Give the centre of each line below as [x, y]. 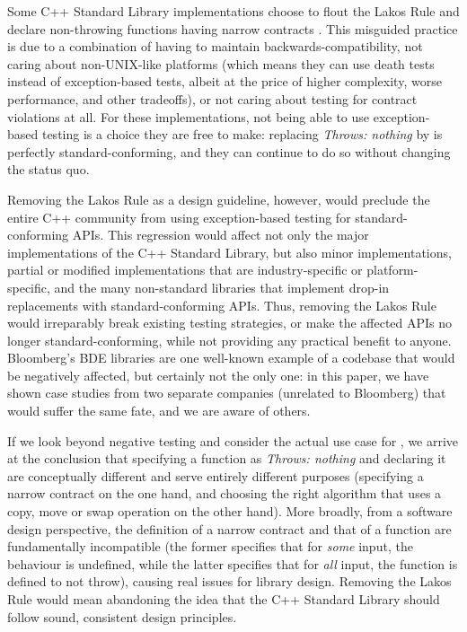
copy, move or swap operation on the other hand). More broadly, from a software [230, 511]
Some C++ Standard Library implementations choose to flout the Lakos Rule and [233, 11]
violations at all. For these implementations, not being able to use [189, 116]
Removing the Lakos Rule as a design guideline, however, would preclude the [219, 199]
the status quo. [48, 169]
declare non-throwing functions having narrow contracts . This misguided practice [233, 28]
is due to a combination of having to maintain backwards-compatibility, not [215, 46]
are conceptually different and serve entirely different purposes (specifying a [216, 475]
